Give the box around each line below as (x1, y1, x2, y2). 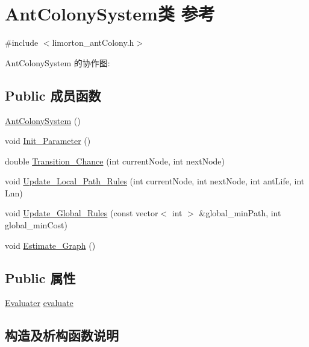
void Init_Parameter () (5, 134, 91, 147)
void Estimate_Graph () (5, 239, 96, 251)
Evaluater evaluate (5, 296, 73, 309)
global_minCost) (5, 219, 67, 231)
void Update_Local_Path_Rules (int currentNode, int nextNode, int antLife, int (5, 175, 305, 187)
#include (5, 36, 39, 49)
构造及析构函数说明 (5, 326, 119, 345)
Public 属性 (5, 268, 76, 287)
